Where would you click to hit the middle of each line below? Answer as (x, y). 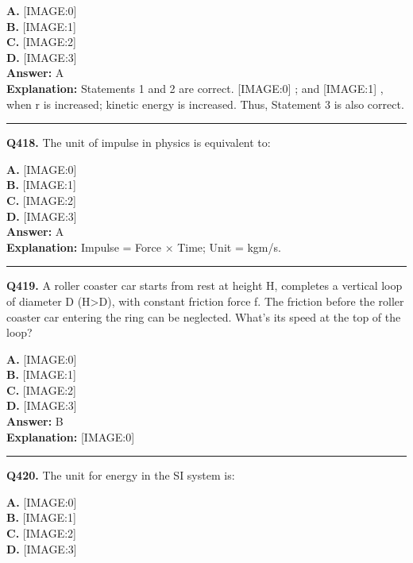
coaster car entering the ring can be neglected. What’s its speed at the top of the (204, 316)
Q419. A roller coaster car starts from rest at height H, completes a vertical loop (205, 285)
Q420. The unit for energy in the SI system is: (121, 475)
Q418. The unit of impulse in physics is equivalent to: (139, 143)
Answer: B (35, 421)
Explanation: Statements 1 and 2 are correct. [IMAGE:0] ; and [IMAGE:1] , (195, 88)
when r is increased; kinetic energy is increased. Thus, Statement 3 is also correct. (205, 104)
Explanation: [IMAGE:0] (71, 436)
